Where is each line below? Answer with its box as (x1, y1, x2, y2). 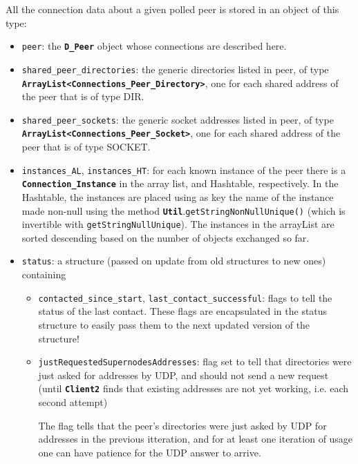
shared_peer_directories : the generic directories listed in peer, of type (21, 61, 329, 76)
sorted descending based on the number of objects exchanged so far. (21, 230, 310, 244)
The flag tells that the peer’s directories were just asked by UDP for (38, 418, 327, 432)
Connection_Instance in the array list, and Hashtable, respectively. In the (21, 176, 339, 191)
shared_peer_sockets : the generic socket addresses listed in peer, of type (21, 112, 334, 126)
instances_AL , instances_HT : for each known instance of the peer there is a (21, 162, 346, 177)
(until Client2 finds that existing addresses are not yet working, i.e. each (38, 381, 349, 396)
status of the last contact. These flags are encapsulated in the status (38, 304, 328, 318)
